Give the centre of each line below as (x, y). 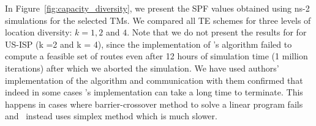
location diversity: (39, 32)
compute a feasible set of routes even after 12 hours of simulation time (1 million (156, 56)
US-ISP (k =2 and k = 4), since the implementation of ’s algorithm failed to (149, 44)
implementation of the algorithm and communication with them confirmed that (154, 80)
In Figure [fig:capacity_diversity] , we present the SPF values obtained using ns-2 (157, 8)
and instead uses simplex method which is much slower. (111, 116)
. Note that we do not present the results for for (217, 32)
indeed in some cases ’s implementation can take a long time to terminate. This (154, 92)
